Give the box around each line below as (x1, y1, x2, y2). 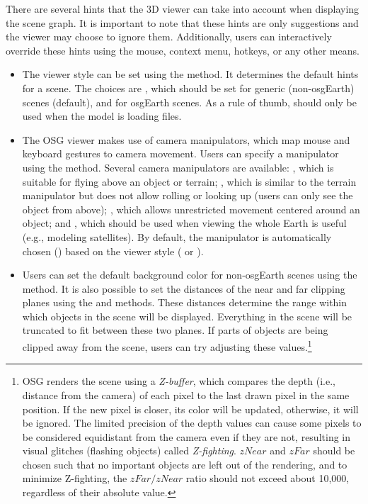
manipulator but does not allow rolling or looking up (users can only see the (22, 188, 353, 203)
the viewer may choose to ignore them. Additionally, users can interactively (6, 29, 332, 44)
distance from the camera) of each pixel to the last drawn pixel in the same (22, 387, 350, 402)
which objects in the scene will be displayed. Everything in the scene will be (22, 308, 352, 323)
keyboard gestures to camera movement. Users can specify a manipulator (22, 146, 339, 161)
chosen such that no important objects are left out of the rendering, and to (22, 457, 347, 471)
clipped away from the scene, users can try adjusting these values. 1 (22, 337, 312, 354)
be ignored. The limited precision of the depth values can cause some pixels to (22, 415, 362, 430)
